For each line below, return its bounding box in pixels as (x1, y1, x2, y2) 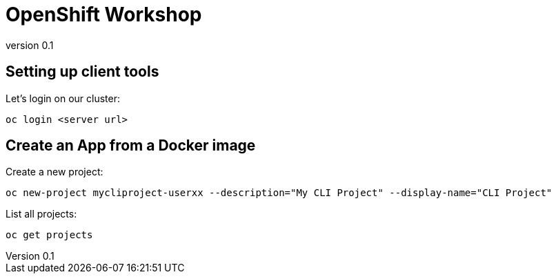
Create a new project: (6, 166, 103, 178)
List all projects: (6, 208, 77, 220)
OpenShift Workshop (6, 3, 202, 26)
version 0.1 (6, 39, 54, 51)
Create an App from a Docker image (6, 137, 256, 155)
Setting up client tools (6, 63, 159, 81)
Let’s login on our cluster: (6, 92, 120, 104)
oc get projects (6, 229, 93, 241)
